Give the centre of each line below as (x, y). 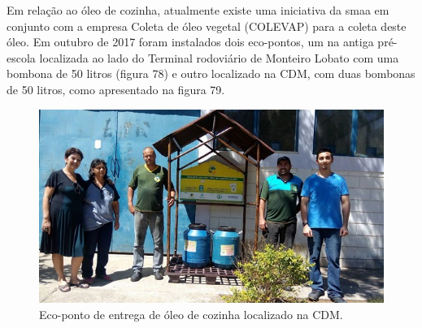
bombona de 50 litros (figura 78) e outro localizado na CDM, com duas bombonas (211, 73)
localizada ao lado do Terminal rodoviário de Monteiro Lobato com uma (219, 57)
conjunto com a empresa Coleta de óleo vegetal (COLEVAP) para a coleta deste (207, 26)
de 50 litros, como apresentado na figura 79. (116, 89)
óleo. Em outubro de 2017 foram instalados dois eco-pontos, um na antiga (190, 42)
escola (21, 57)
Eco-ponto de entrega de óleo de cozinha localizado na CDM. (191, 314)
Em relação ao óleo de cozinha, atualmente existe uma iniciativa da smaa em (198, 10)
